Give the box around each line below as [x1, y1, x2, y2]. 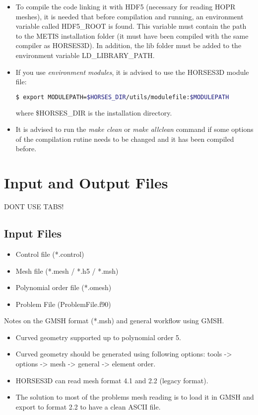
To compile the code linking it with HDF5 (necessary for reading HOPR [15, 1, 236, 11]
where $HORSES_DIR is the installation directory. [15, 107, 172, 118]
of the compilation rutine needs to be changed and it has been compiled [15, 133, 234, 144]
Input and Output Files [4, 173, 168, 193]
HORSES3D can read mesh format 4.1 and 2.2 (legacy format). [15, 375, 208, 385]
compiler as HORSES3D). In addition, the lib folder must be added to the [15, 40, 242, 51]
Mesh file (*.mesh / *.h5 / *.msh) [15, 265, 119, 276]
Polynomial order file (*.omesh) [15, 282, 112, 293]
